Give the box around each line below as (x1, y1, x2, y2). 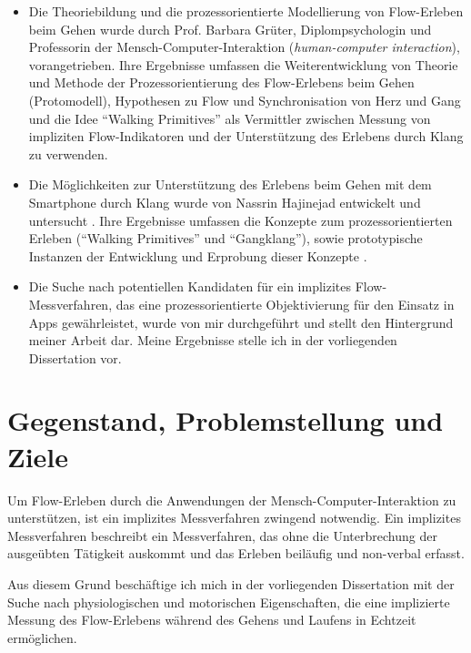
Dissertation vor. (28, 348, 122, 367)
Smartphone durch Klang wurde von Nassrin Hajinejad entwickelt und (28, 192, 421, 211)
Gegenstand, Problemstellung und (7, 402, 444, 439)
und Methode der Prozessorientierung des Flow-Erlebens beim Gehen (28, 73, 415, 92)
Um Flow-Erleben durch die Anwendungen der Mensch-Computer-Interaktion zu (7, 490, 456, 509)
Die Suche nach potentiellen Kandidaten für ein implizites (28, 277, 352, 296)
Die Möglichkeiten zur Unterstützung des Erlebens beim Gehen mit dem (28, 175, 432, 194)
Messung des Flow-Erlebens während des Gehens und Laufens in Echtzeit (7, 610, 416, 629)
